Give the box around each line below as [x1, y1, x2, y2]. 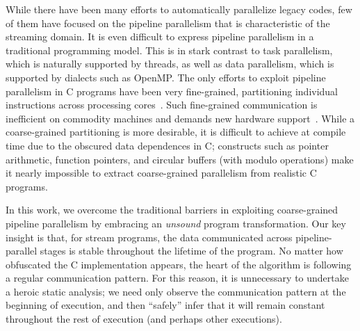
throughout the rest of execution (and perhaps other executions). [6, 312, 282, 326]
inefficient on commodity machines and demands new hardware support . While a [6, 111, 355, 125]
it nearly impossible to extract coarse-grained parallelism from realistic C [6, 165, 317, 180]
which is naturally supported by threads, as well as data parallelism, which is [6, 56, 334, 71]
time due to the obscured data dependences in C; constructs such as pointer [6, 138, 329, 152]
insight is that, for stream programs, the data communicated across [6, 229, 293, 244]
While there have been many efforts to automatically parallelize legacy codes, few [6, 2, 352, 16]
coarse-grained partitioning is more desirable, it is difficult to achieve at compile [6, 124, 346, 139]
